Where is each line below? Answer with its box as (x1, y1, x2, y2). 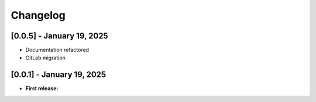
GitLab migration (25, 54, 66, 61)
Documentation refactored (25, 47, 90, 54)
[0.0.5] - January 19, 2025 (11, 31, 108, 41)
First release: (25, 85, 59, 92)
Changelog (11, 9, 66, 22)
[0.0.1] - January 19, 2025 (11, 70, 107, 80)
